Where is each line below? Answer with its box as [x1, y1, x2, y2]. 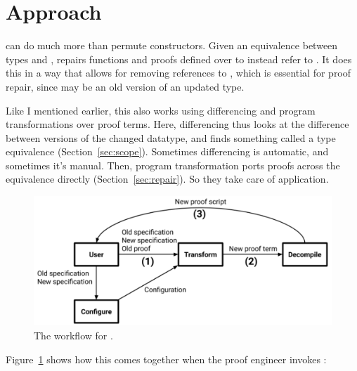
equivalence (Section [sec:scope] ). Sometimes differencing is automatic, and [6, 144, 329, 159]
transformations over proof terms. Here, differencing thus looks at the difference [6, 117, 349, 131]
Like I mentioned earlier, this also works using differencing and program [6, 103, 316, 117]
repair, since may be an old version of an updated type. [6, 79, 245, 93]
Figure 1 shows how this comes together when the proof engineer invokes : [6, 351, 327, 366]
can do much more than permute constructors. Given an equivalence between [6, 38, 338, 53]
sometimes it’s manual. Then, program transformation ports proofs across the [6, 157, 340, 172]
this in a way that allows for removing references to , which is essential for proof [6, 65, 351, 80]
